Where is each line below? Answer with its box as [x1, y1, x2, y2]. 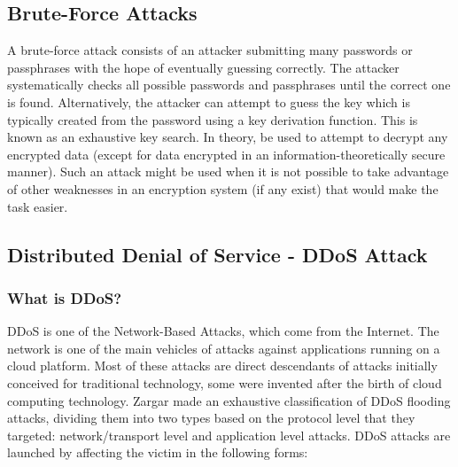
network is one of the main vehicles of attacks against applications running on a [7, 339, 440, 357]
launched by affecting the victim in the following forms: [7, 443, 308, 462]
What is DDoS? [7, 286, 122, 308]
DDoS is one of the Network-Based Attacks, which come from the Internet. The [7, 322, 439, 340]
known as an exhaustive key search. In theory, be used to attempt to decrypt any [7, 128, 448, 146]
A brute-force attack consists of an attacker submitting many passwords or [7, 41, 413, 59]
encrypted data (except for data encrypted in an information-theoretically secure [7, 144, 446, 163]
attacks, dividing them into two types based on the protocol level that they [7, 409, 415, 427]
